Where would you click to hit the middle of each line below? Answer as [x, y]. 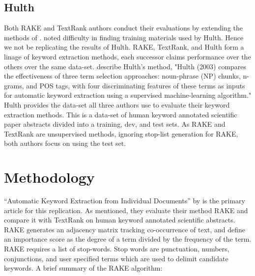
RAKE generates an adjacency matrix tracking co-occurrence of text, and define [125, 229]
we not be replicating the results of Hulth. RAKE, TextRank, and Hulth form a [124, 47]
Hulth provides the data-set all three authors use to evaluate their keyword [117, 104]
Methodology [49, 177]
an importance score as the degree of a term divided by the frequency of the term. [128, 239]
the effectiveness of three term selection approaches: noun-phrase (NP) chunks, [122, 76]
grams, [14, 85]
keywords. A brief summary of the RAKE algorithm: [83, 268]
